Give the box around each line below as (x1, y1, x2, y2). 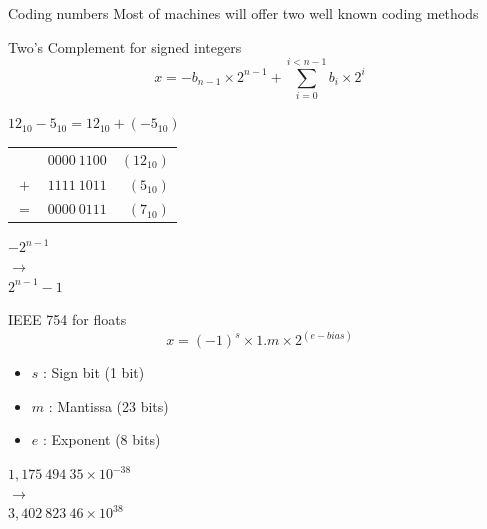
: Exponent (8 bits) (42, 429, 161, 450)
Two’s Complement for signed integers (8, 36, 242, 57)
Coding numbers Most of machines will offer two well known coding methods (8, 3, 479, 23)
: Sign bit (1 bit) (43, 362, 145, 383)
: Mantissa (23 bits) (48, 395, 169, 416)
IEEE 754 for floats (8, 309, 127, 330)
